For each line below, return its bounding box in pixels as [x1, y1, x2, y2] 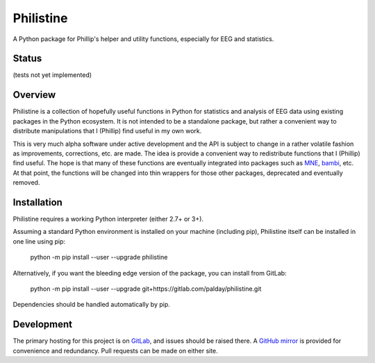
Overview [12, 89, 56, 101]
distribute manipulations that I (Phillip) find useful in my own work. [12, 127, 202, 135]
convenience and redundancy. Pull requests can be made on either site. [12, 346, 218, 355]
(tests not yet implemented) [12, 71, 92, 79]
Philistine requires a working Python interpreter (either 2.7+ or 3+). [12, 215, 204, 223]
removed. [12, 178, 40, 187]
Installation [12, 196, 62, 208]
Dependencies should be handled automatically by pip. [12, 301, 170, 309]
